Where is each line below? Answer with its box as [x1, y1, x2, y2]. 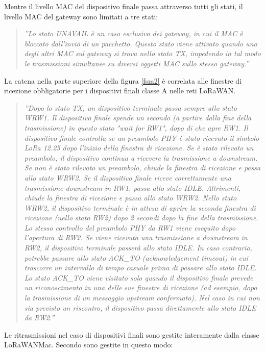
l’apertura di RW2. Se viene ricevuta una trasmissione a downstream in [24, 232, 248, 243]
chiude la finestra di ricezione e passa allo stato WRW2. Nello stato [24, 192, 237, 203]
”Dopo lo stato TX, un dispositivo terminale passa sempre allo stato [24, 102, 237, 113]
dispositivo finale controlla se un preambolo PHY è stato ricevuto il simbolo [24, 132, 259, 143]
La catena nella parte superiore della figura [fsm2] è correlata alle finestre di [4, 75, 242, 86]
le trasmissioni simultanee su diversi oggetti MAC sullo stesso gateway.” [24, 58, 249, 68]
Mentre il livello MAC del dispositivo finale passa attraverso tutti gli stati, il [4, 1, 243, 11]
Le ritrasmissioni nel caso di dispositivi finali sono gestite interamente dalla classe [4, 329, 259, 340]
